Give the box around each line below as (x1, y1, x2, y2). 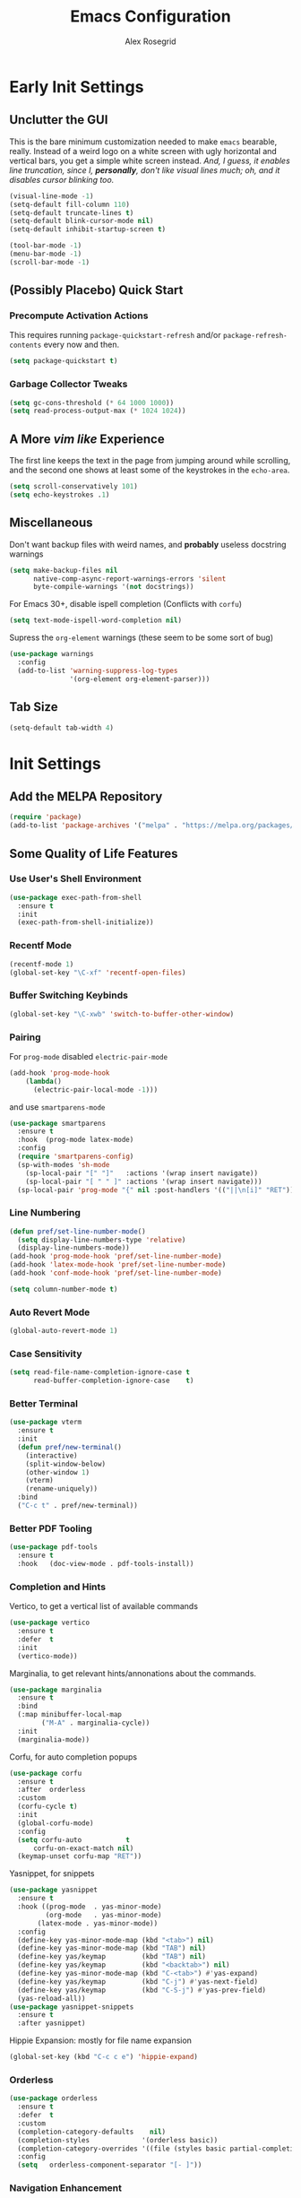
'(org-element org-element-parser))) (69, 674, 211, 683)
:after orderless (17, 1786, 87, 1795)
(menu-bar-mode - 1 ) (9, 249, 82, 258)
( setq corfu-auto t (17, 1835, 130, 1844)
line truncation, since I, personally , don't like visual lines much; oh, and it (9, 164, 280, 176)
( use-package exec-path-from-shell (9, 893, 142, 902)
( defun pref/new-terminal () (17, 1442, 123, 1451)
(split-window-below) (25, 1459, 106, 1468)
